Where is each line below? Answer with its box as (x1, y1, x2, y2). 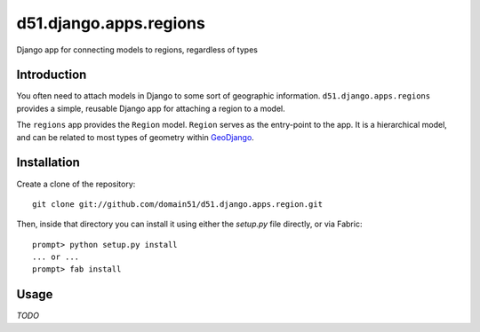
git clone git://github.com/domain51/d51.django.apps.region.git (32, 199, 324, 209)
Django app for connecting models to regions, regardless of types (16, 44, 258, 55)
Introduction (16, 67, 87, 83)
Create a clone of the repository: (16, 178, 136, 189)
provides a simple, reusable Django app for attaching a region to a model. (16, 103, 286, 114)
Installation (16, 155, 80, 170)
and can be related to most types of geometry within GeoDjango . (16, 131, 255, 142)
